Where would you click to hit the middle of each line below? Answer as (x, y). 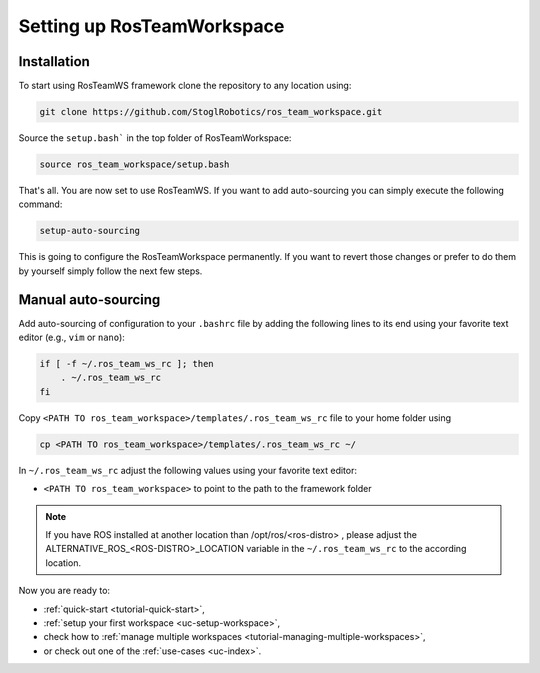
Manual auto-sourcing (89, 299)
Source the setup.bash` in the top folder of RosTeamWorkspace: (155, 138)
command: (40, 204)
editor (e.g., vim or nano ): (71, 337)
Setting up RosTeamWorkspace (151, 26)
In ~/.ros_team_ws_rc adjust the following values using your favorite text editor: (187, 470)
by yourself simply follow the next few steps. (110, 271)
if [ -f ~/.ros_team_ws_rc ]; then (126, 364)
